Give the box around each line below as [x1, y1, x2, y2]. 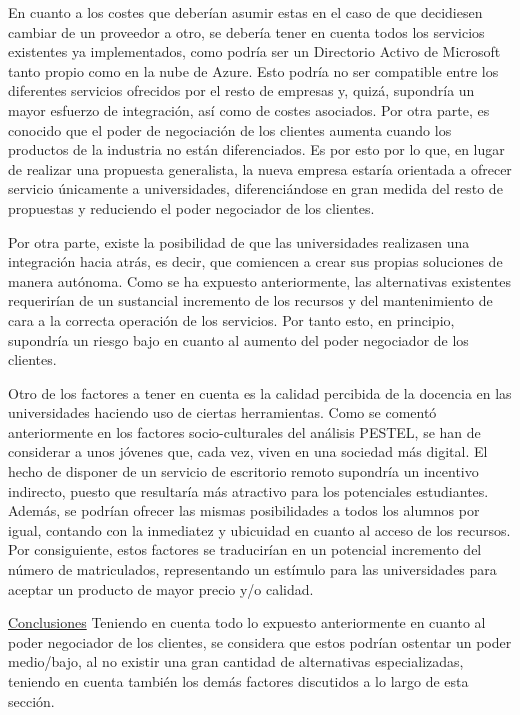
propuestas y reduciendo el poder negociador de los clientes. [8, 197, 375, 218]
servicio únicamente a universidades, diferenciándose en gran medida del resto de [8, 178, 503, 199]
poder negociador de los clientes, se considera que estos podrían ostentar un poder [8, 631, 512, 652]
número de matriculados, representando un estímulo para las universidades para [8, 559, 497, 580]
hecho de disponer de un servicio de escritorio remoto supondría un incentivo [8, 461, 479, 482]
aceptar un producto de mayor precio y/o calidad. [8, 578, 314, 599]
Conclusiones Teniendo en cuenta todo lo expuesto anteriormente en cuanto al [8, 612, 486, 633]
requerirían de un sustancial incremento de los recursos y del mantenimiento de [8, 290, 493, 311]
